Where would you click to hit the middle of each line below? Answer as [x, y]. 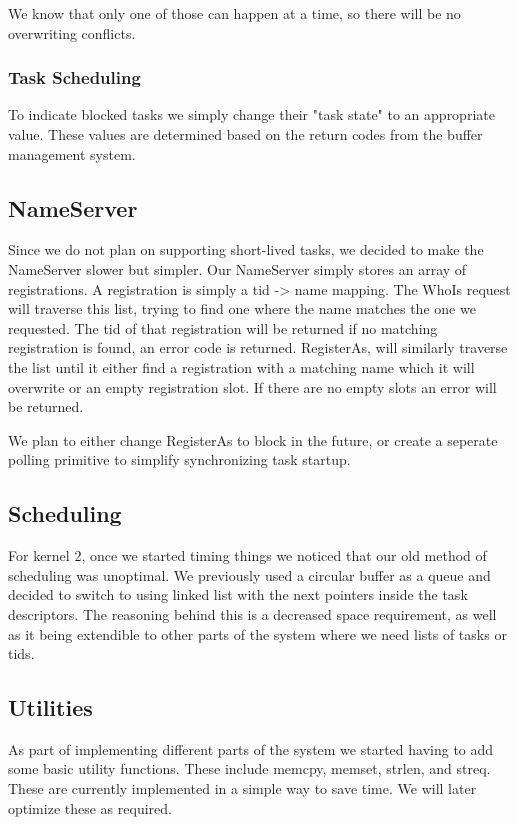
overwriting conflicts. [72, 32]
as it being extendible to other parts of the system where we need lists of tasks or [257, 633]
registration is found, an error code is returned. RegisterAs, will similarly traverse [258, 347]
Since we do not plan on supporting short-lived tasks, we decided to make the [246, 249]
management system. [72, 153]
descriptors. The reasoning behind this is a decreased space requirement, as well [252, 613]
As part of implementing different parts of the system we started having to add [251, 748]
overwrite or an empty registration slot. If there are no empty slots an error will [252, 386]
